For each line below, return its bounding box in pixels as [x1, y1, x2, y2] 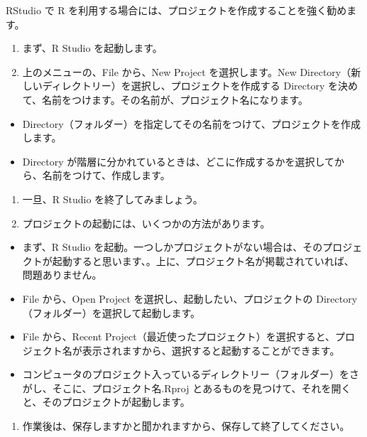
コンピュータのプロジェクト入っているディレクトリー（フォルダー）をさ [22, 367, 360, 382]
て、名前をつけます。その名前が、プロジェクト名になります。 [22, 92, 309, 107]
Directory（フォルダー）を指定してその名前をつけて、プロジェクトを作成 [22, 116, 361, 131]
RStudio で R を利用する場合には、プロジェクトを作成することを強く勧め [6, 3, 347, 17]
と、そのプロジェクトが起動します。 [22, 394, 190, 409]
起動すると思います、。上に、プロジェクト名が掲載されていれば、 [52, 253, 354, 268]
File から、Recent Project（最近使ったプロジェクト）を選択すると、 [22, 329, 336, 344]
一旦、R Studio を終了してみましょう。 [22, 191, 203, 206]
